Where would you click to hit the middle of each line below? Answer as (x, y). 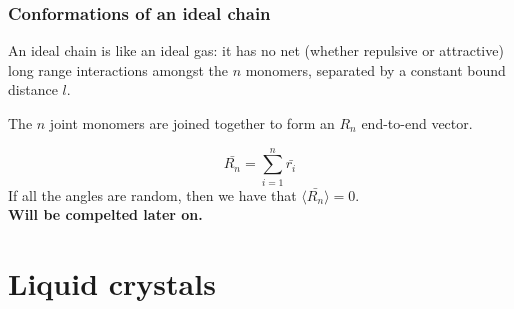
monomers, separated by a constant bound (375, 69)
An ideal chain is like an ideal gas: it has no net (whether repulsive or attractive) (256, 50)
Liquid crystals (112, 283)
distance (33, 89)
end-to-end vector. (417, 123)
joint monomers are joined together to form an (192, 123)
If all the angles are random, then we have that (152, 194)
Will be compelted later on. (105, 214)
